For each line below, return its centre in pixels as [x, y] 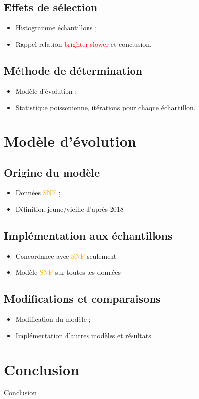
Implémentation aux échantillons [88, 235]
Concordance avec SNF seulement [66, 255]
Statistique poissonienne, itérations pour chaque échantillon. [105, 107]
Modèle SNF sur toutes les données [68, 272]
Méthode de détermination [73, 70]
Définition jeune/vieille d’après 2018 [69, 209]
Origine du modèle [52, 172]
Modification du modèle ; [53, 319]
